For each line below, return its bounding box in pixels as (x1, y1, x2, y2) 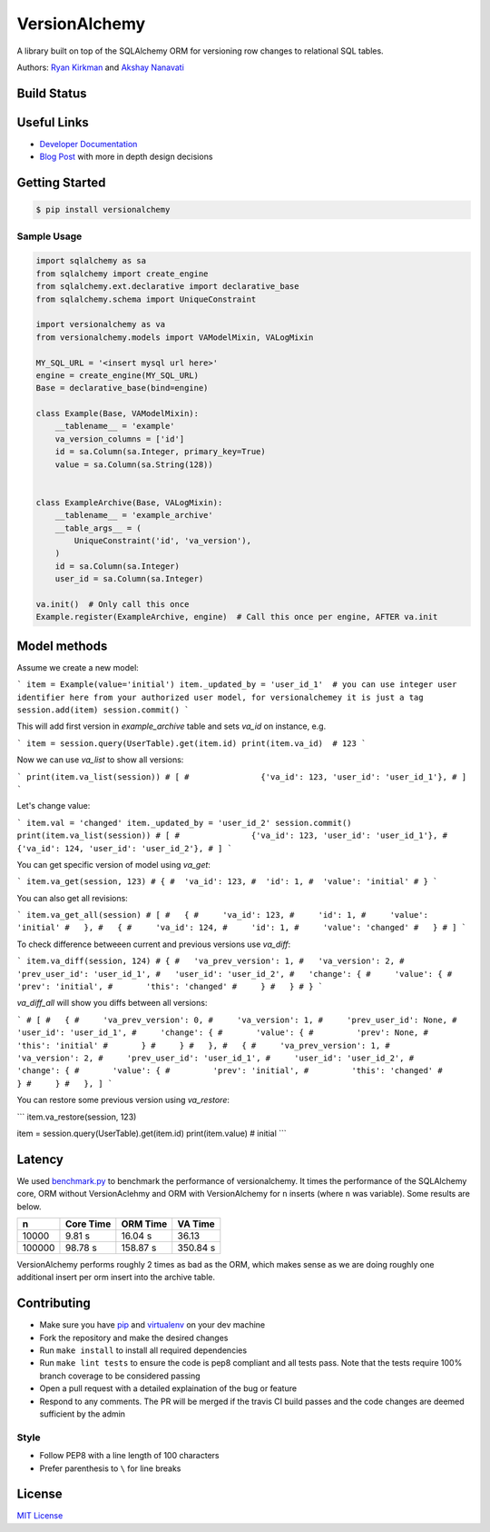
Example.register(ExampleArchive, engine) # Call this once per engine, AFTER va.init (35, 612, 438, 622)
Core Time (64, 1218, 112, 1230)
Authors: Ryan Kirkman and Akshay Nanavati (16, 62, 185, 73)
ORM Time (121, 1218, 168, 1230)
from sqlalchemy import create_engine (35, 268, 209, 279)
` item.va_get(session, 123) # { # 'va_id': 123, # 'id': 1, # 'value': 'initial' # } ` (16, 877, 438, 887)
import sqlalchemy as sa (35, 255, 147, 266)
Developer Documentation (39, 138, 138, 149)
